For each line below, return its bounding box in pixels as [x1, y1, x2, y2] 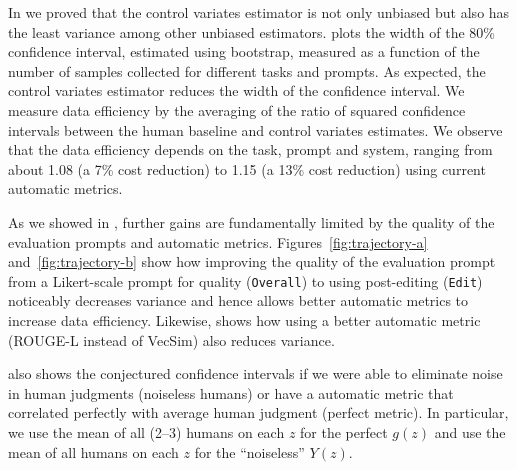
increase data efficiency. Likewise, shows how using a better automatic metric [8, 309, 481, 330]
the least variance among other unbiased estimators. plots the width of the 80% [8, 21, 495, 42]
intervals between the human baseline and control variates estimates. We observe [8, 119, 503, 140]
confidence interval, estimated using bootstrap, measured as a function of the [8, 41, 480, 62]
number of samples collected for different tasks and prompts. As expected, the [8, 60, 486, 81]
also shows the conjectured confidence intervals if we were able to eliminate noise [8, 363, 503, 384]
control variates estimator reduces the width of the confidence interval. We [8, 80, 465, 101]
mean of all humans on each [8, 441, 179, 462]
